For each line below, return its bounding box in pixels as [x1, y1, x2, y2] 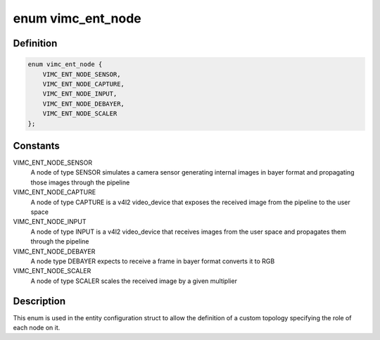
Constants [13, 139, 60, 151]
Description [13, 295, 66, 307]
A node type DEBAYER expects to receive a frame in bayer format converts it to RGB [30, 257, 275, 265]
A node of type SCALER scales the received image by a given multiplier [30, 277, 237, 285]
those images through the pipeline [30, 178, 130, 187]
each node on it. [13, 323, 61, 332]
